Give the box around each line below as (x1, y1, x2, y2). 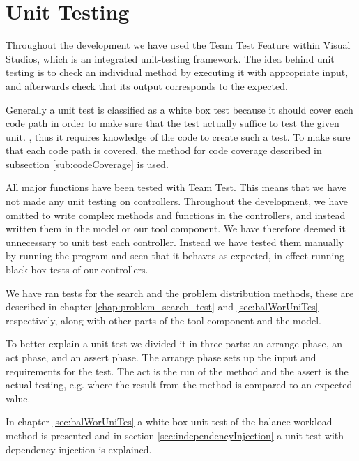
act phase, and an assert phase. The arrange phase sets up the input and (6, 350, 316, 364)
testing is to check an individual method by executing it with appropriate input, (6, 65, 349, 80)
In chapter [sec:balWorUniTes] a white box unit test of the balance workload (6, 414, 333, 429)
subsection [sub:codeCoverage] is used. (6, 156, 169, 171)
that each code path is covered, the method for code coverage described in (6, 143, 322, 158)
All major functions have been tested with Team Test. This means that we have (6, 180, 346, 195)
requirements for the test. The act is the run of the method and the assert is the (6, 363, 349, 378)
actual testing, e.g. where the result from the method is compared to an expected (6, 377, 353, 392)
